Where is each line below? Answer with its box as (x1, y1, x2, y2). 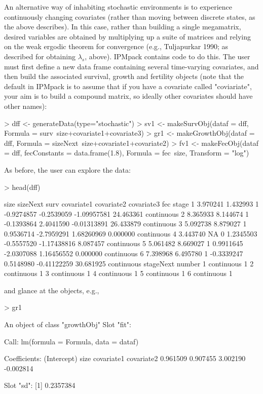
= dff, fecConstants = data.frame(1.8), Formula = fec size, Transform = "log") (4, 147, 249, 158)
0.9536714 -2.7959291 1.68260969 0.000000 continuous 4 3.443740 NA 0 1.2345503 (4, 228, 257, 239)
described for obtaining (4, 51, 76, 61)
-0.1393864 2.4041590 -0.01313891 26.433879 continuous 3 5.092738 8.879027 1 (4, 218, 247, 229)
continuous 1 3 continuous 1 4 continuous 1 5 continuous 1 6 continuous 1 (4, 268, 233, 279)
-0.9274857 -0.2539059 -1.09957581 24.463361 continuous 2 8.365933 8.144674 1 (4, 208, 249, 219)
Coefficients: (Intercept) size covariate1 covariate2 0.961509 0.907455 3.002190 (4, 353, 246, 364)
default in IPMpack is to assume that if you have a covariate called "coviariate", (4, 81, 252, 91)
